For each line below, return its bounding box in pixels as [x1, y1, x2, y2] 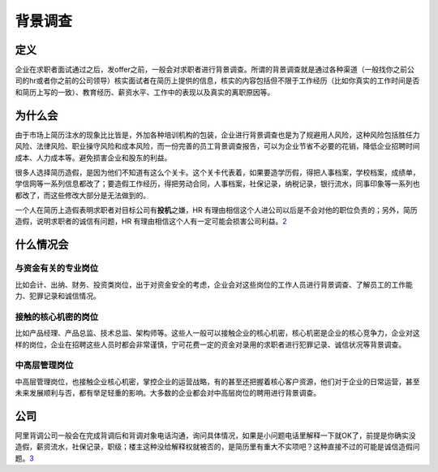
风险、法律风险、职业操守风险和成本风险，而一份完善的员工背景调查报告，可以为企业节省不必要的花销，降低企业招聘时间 [15, 141, 420, 151]
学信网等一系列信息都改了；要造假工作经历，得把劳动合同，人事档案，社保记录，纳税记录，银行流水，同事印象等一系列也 [15, 179, 420, 188]
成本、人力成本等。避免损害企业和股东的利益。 [15, 153, 172, 162]
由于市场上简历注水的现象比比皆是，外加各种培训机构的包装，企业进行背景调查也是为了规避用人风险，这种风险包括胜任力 [15, 130, 420, 140]
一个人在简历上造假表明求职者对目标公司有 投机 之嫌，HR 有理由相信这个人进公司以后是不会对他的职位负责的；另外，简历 [15, 206, 418, 215]
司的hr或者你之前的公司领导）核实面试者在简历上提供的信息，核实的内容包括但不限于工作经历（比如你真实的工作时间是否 [15, 76, 420, 85]
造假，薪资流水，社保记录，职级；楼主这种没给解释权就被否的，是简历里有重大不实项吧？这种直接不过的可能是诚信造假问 [15, 442, 420, 452]
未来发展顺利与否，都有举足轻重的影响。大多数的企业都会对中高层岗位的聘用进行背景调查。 [15, 388, 320, 398]
